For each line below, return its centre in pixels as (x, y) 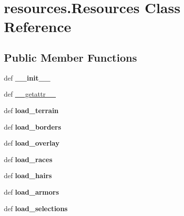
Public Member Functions (70, 57)
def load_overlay (32, 143)
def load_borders (33, 126)
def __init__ (27, 77)
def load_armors (32, 191)
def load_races (28, 159)
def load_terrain (31, 110)
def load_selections (36, 208)
